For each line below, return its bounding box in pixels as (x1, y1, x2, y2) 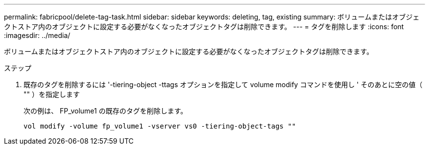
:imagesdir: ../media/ (4, 31, 71, 39)
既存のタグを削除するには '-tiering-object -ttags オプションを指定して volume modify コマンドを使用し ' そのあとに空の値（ (24, 80, 423, 89)
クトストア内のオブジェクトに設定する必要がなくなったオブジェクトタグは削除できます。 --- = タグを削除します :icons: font (4, 22, 404, 31)
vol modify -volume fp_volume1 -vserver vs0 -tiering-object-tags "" (24, 122, 296, 130)
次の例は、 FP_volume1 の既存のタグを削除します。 (24, 107, 188, 115)
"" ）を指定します (24, 90, 80, 98)
